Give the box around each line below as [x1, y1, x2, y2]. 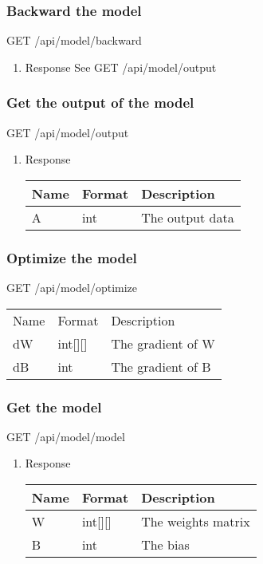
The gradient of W [111, 333, 215, 353]
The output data [141, 207, 234, 227]
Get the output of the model [6, 93, 194, 112]
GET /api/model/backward [6, 32, 142, 49]
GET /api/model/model [6, 428, 125, 444]
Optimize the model [6, 247, 137, 267]
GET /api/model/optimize [6, 279, 138, 296]
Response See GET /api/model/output [25, 58, 217, 75]
